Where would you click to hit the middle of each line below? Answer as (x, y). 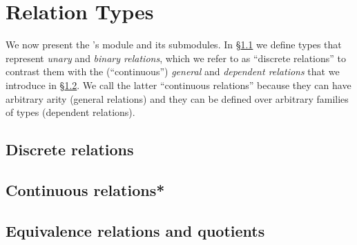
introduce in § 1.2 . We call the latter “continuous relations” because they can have (178, 85)
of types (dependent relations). (70, 112)
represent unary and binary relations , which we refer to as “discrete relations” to (176, 58)
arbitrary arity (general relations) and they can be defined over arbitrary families (177, 98)
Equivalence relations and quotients (135, 230)
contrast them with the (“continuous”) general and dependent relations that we (173, 71)
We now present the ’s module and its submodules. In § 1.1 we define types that (174, 45)
